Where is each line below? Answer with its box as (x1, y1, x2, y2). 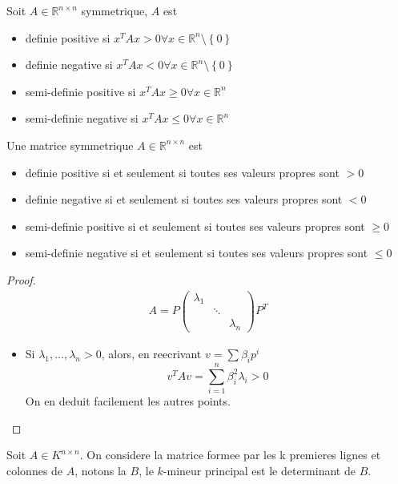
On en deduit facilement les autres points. (25, 393, 231, 409)
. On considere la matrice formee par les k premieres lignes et (79, 446, 381, 463)
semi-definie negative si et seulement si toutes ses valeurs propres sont (25, 244, 368, 261)
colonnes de (6, 462, 63, 479)
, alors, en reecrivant (101, 345, 202, 362)
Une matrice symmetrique (6, 136, 134, 153)
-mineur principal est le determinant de (163, 462, 356, 479)
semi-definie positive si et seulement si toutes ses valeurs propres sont (25, 217, 365, 234)
